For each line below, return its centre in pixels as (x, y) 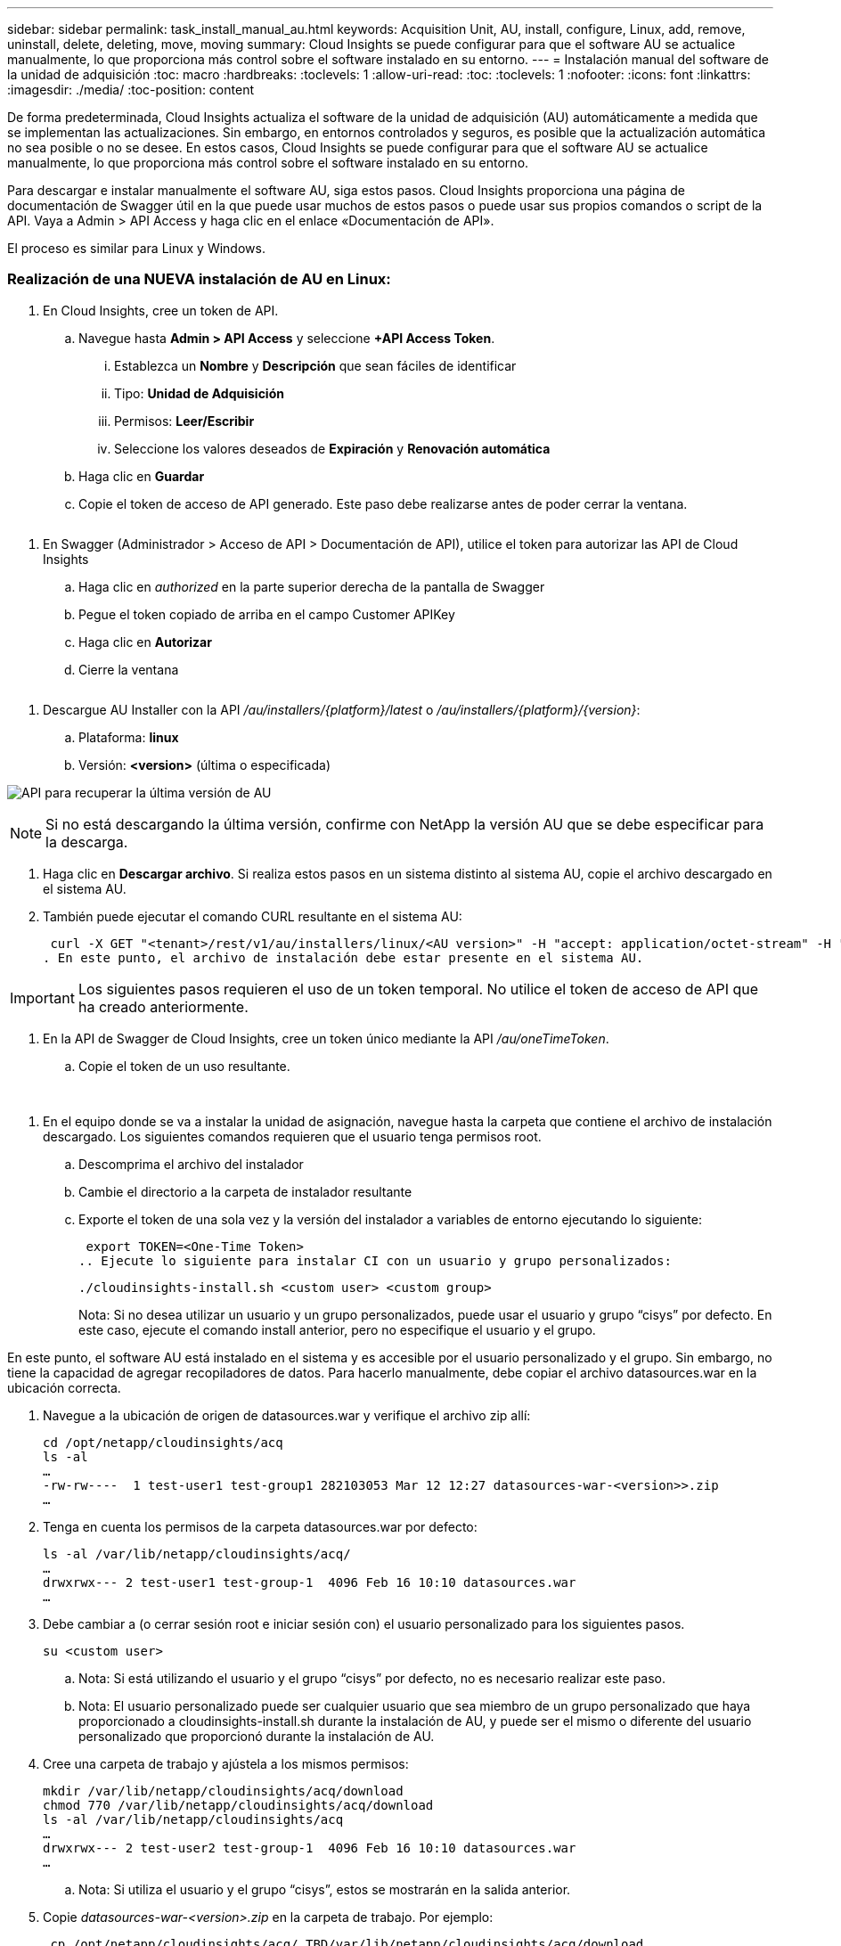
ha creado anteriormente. (163, 1006)
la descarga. (87, 842)
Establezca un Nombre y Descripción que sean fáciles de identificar (315, 365)
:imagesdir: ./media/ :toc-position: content (131, 90)
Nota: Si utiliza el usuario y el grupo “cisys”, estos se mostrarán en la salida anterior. (325, 1889)
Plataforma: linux (129, 737)
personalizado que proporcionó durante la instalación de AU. (257, 1736)
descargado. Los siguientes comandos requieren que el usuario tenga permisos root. (292, 1136)
